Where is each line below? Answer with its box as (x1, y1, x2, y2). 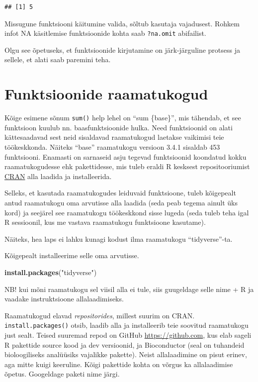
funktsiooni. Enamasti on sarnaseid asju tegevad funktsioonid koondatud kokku (4, 151, 247, 162)
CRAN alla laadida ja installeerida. (4, 171, 112, 181)
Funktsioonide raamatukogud (4, 84, 208, 104)
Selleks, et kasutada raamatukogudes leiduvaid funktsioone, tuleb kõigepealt (4, 188, 236, 198)
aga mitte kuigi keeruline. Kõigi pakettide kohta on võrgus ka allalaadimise (4, 359, 233, 369)
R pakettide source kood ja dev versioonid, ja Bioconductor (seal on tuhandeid (4, 339, 245, 350)
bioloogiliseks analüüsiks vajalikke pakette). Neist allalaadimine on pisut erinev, (4, 349, 247, 360)
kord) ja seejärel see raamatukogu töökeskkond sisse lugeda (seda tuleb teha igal (4, 207, 249, 217)
